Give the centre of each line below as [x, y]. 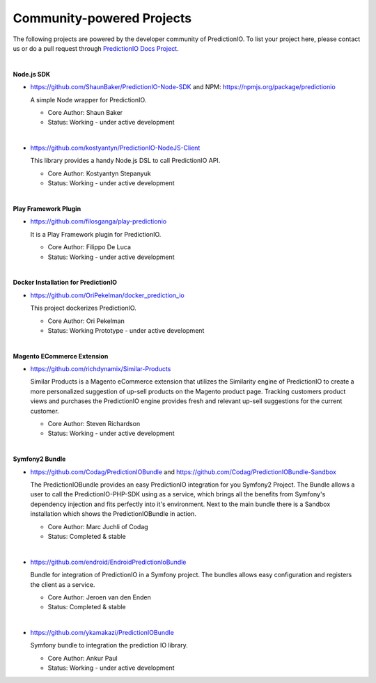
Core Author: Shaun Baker [85, 112]
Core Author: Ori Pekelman [86, 321]
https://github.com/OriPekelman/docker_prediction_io [107, 295]
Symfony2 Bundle [39, 459]
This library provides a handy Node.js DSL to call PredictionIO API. [125, 161]
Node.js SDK [32, 74]
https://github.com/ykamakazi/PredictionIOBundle [102, 633]
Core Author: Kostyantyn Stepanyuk [99, 173]
